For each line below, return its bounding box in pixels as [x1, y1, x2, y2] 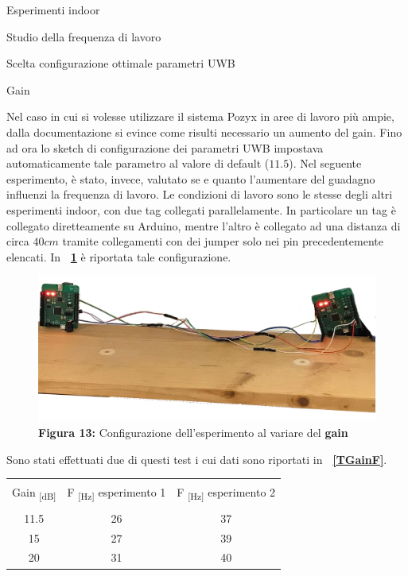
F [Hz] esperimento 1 [67, 484, 166, 502]
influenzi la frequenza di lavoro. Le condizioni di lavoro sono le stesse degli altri [6, 186, 393, 203]
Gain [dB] [12, 484, 56, 502]
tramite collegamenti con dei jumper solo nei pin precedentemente [62, 233, 383, 249]
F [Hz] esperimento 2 [177, 484, 276, 502]
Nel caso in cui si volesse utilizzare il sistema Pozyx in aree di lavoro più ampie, [6, 108, 394, 125]
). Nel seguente [289, 155, 362, 172]
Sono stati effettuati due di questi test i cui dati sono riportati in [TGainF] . [6, 450, 387, 467]
